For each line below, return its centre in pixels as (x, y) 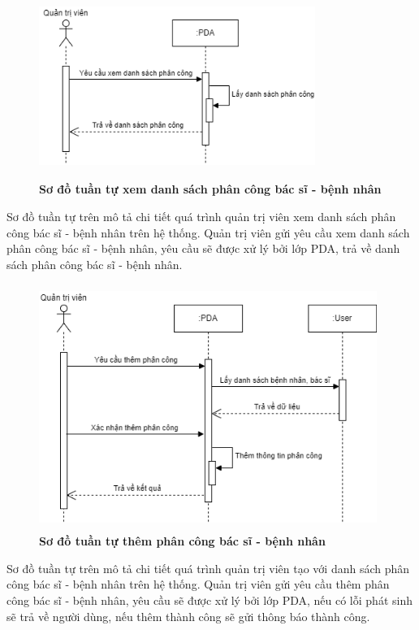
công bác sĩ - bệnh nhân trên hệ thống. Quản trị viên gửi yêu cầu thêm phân (198, 584)
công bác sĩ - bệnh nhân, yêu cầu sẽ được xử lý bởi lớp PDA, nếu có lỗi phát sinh (209, 600)
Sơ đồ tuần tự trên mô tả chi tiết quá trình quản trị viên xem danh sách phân (201, 216)
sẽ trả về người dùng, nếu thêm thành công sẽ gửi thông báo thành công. (188, 616)
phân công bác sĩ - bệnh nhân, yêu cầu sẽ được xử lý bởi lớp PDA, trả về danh (203, 248)
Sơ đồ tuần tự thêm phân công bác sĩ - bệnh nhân (182, 541)
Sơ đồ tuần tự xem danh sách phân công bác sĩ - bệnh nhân (210, 189)
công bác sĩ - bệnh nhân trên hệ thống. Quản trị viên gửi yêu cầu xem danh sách (208, 232)
